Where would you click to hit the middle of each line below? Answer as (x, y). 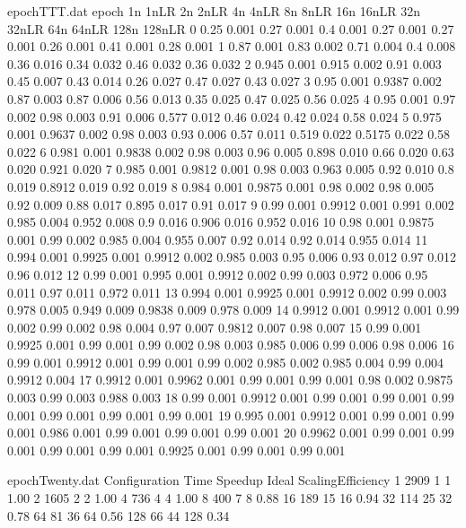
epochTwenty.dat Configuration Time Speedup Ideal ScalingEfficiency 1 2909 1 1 (229, 480)
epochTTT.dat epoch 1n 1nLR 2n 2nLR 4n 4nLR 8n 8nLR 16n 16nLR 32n (214, 11)
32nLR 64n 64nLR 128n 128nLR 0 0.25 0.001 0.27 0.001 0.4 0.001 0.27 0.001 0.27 (231, 28)
